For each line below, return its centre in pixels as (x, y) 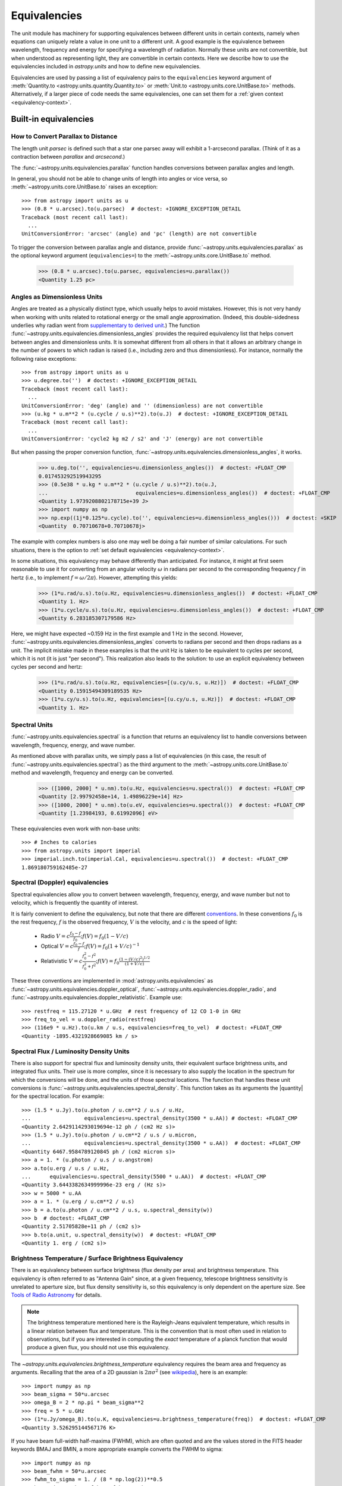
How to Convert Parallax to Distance (64, 137)
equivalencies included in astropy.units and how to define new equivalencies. (106, 67)
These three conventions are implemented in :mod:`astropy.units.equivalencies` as (112, 981)
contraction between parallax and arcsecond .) (68, 157)
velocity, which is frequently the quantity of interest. (75, 903)
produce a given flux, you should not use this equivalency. (98, 1348)
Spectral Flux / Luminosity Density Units (70, 1051)
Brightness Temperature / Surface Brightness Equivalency (97, 1258)
